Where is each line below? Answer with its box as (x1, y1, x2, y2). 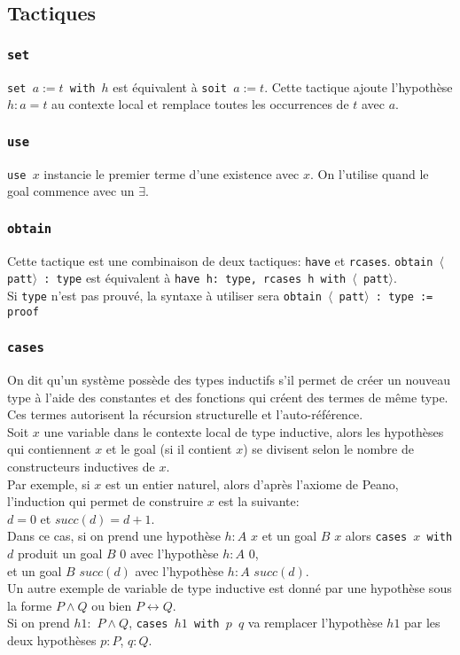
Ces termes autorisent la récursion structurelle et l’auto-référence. (7, 405, 363, 424)
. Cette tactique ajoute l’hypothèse (264, 77, 453, 96)
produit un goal (17, 544, 103, 563)
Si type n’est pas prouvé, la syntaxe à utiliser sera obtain (7, 285, 322, 304)
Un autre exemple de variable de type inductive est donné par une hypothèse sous (7, 579, 452, 597)
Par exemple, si (7, 474, 90, 493)
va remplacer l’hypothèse (247, 613, 383, 632)
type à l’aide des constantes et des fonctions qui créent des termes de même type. (7, 387, 448, 406)
